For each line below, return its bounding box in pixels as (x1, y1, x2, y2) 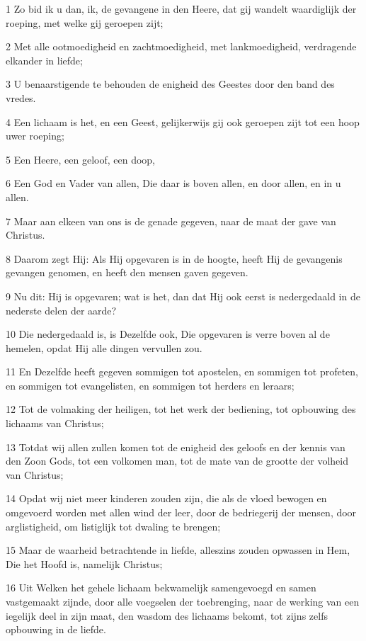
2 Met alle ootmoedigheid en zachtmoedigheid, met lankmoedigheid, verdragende (6, 39, 357, 54)
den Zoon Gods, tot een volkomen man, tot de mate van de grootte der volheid (6, 453, 349, 468)
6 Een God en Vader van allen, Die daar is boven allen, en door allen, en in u (6, 176, 341, 191)
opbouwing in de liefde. (6, 622, 106, 637)
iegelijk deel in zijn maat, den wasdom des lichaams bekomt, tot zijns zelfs (6, 608, 328, 623)
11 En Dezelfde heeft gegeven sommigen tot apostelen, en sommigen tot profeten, (6, 364, 358, 379)
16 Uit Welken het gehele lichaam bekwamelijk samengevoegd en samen (6, 580, 316, 595)
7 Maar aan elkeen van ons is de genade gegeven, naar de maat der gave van (6, 213, 336, 228)
